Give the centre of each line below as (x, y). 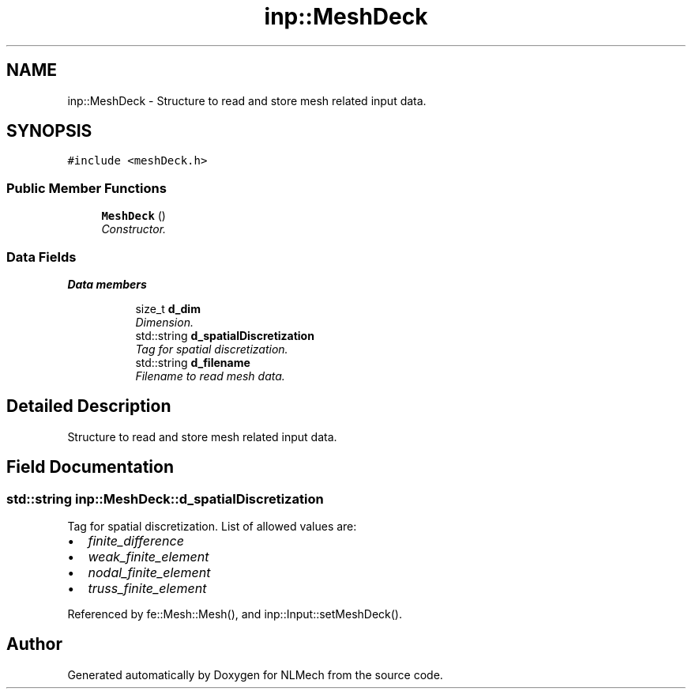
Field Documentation (90, 467)
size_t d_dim (168, 308)
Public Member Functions (86, 188)
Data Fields (41, 257)
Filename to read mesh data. (210, 376)
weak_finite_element (149, 557)
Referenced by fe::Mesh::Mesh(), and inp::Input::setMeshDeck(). (235, 614)
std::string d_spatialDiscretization (225, 335)
